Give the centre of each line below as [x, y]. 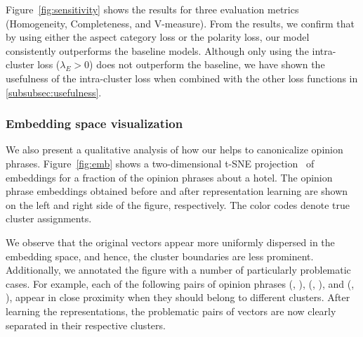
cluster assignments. [49, 218]
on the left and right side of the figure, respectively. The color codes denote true [178, 204]
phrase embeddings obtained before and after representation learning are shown [177, 191]
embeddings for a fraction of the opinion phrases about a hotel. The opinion [169, 177]
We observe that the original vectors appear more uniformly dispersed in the [170, 242]
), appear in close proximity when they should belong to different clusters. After [178, 297]
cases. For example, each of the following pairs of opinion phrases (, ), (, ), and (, [180, 283]
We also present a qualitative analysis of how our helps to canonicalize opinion [174, 150]
